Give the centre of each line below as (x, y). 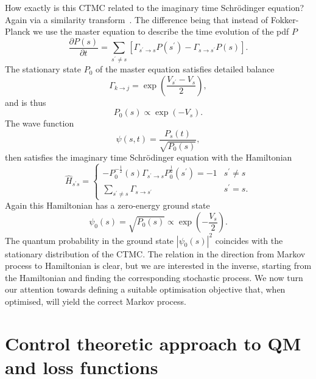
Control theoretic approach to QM (153, 343)
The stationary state (43, 69)
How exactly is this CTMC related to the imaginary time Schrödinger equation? (155, 7)
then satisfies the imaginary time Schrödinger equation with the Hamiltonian (149, 157)
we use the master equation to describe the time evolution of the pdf (161, 31)
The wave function (40, 123)
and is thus (26, 102)
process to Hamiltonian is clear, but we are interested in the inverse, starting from (158, 266)
